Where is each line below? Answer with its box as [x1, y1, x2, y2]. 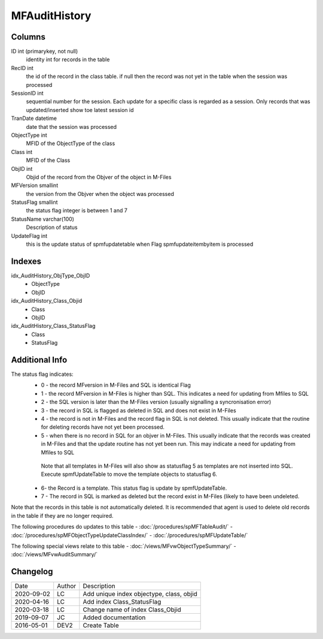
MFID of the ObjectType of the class [26, 140, 115, 147]
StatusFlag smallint [11, 198, 58, 206]
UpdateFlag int [11, 232, 48, 239]
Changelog [11, 566, 53, 577]
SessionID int [11, 90, 44, 97]
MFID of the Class [26, 156, 71, 164]
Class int [11, 148, 33, 155]
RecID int [11, 64, 34, 71]
